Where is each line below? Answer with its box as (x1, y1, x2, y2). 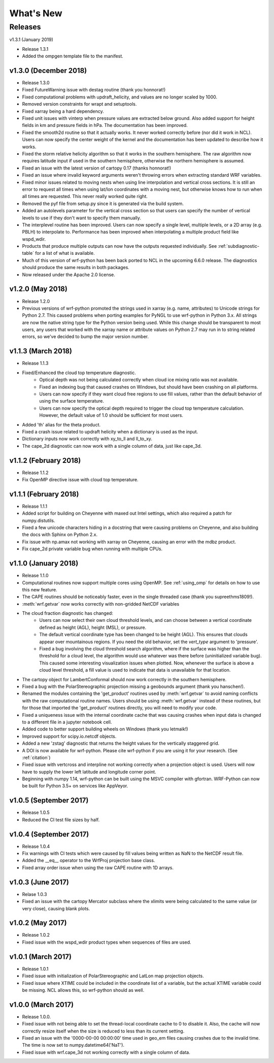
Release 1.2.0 (22, 298, 50, 304)
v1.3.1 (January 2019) (9, 37, 53, 43)
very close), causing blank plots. (22, 905, 90, 911)
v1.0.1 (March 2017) (9, 952, 72, 961)
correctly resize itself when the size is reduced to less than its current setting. (22, 1028, 185, 1034)
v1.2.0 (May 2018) (9, 285, 68, 293)
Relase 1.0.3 (22, 891, 47, 897)
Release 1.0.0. (22, 1013, 51, 1020)
